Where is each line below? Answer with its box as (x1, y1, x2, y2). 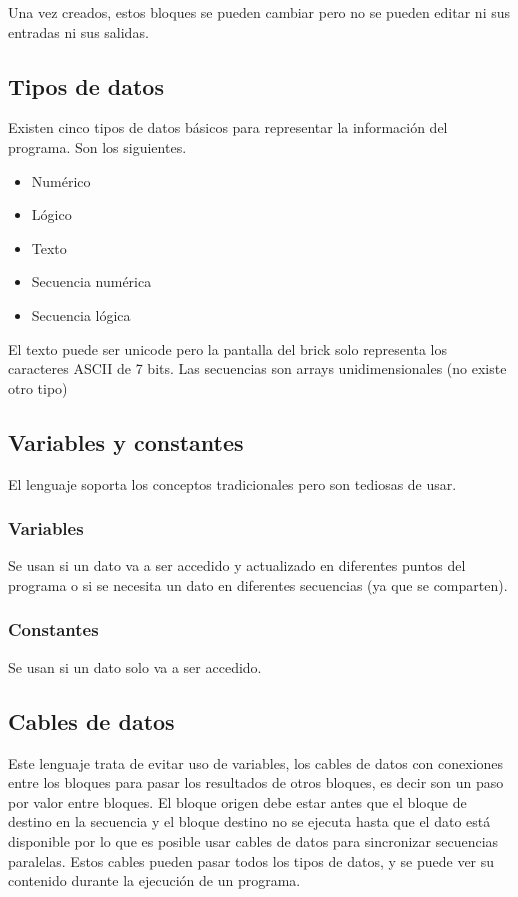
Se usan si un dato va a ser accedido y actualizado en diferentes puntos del (8, 555, 466, 576)
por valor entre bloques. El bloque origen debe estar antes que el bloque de (8, 791, 467, 812)
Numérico (31, 170, 91, 191)
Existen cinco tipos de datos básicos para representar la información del (8, 117, 448, 138)
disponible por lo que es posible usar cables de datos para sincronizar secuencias (8, 830, 499, 851)
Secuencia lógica (31, 304, 131, 325)
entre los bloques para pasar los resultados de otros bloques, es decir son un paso (8, 772, 504, 793)
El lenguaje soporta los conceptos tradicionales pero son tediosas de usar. (8, 473, 457, 494)
